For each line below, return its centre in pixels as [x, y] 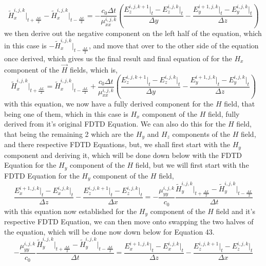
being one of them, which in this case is [66, 113]
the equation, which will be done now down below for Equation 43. [109, 231]
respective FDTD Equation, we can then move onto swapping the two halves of [129, 221]
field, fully [224, 113]
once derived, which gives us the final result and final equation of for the [118, 58]
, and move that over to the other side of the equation [174, 45]
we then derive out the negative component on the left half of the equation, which [133, 33]
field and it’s [235, 211]
